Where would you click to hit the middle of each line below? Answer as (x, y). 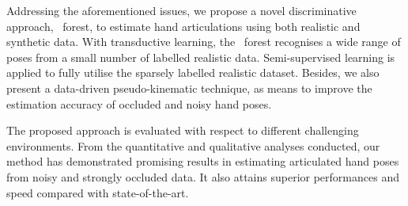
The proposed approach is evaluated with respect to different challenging (183, 130)
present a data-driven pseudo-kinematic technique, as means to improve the (189, 88)
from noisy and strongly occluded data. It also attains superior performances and (203, 176)
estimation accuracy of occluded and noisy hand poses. (139, 103)
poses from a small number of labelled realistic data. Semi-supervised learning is (201, 57)
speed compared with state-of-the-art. (98, 192)
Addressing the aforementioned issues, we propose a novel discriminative (181, 10)
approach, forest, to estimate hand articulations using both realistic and (183, 26)
